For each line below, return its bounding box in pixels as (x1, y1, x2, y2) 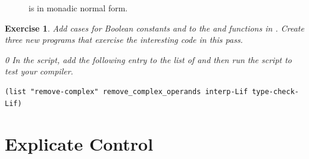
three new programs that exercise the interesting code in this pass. (5, 33, 243, 46)
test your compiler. (5, 65, 73, 77)
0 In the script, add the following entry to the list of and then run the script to (5, 53, 292, 66)
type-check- (252, 87, 299, 96)
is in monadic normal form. (29, 2, 128, 14)
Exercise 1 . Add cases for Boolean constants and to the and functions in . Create (5, 21, 304, 34)
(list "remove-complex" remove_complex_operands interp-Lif (5, 87, 248, 96)
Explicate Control (5, 132, 154, 156)
